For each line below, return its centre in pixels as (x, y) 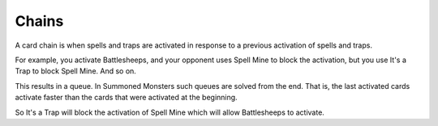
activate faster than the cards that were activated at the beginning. (127, 98)
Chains (39, 21)
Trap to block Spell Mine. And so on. (76, 71)
